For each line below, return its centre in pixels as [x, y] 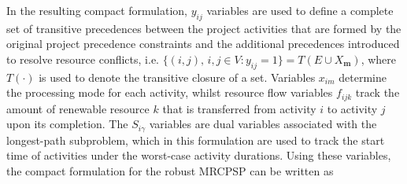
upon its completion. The [67, 124]
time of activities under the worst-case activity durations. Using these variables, [199, 155]
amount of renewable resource [78, 108]
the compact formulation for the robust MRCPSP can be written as [170, 171]
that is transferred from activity [239, 108]
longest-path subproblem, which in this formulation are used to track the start [196, 140]
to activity [352, 108]
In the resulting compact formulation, [97, 10]
